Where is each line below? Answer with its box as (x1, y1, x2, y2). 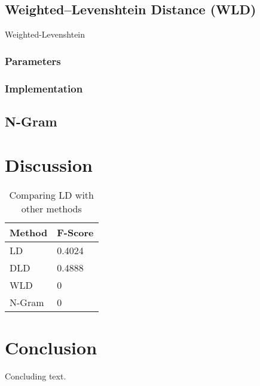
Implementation (5, 81, 83, 95)
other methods (21, 202, 82, 216)
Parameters (5, 53, 61, 68)
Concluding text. (5, 369, 66, 382)
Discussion (5, 153, 93, 177)
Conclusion (5, 335, 97, 359)
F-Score (57, 226, 94, 240)
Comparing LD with (9, 188, 94, 202)
